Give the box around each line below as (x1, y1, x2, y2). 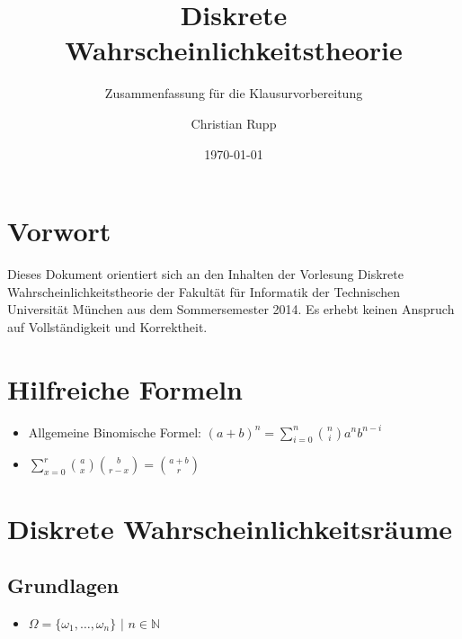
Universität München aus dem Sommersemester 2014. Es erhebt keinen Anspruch (7, 300, 455, 319)
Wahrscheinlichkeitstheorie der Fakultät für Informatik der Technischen (7, 282, 401, 301)
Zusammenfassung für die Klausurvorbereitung (104, 84, 363, 103)
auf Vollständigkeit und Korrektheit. (7, 317, 208, 336)
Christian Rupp (191, 113, 277, 132)
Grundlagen (7, 571, 120, 599)
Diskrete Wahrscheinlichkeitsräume (7, 509, 452, 546)
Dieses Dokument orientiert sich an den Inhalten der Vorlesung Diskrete (7, 265, 404, 283)
